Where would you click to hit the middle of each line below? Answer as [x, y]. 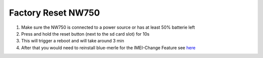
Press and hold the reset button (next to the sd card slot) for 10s [85, 34]
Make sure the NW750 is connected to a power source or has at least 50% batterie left [108, 27]
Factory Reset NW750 [54, 13]
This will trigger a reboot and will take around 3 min [73, 41]
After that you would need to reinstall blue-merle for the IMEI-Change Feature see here [108, 48]
